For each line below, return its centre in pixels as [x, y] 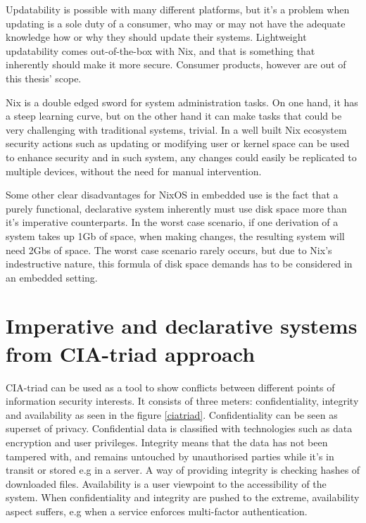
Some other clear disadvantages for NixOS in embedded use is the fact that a [172, 195]
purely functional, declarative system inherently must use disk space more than [176, 208]
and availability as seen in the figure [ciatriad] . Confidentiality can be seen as [172, 414]
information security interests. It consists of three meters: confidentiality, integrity [182, 401]
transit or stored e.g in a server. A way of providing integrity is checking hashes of [183, 470]
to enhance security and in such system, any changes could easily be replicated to [181, 157]
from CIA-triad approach [131, 353]
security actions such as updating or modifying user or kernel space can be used [178, 143]
